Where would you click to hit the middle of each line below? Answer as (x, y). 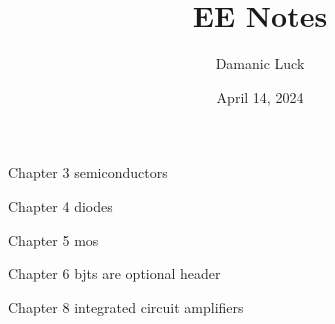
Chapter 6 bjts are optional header (114, 273)
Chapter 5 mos (53, 239)
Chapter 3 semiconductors (88, 172)
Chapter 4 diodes (60, 205)
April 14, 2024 (260, 96)
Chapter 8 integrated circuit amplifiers (126, 306)
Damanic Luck (260, 63)
